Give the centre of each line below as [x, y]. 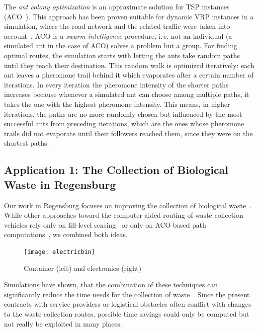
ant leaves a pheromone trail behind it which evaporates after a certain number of [129, 75]
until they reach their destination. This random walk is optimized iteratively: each [129, 65]
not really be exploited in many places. [63, 323]
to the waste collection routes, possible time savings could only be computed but [127, 313]
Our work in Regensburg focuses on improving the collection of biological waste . [128, 205]
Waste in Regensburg [60, 184]
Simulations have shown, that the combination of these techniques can [111, 285]
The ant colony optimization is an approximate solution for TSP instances [117, 6]
